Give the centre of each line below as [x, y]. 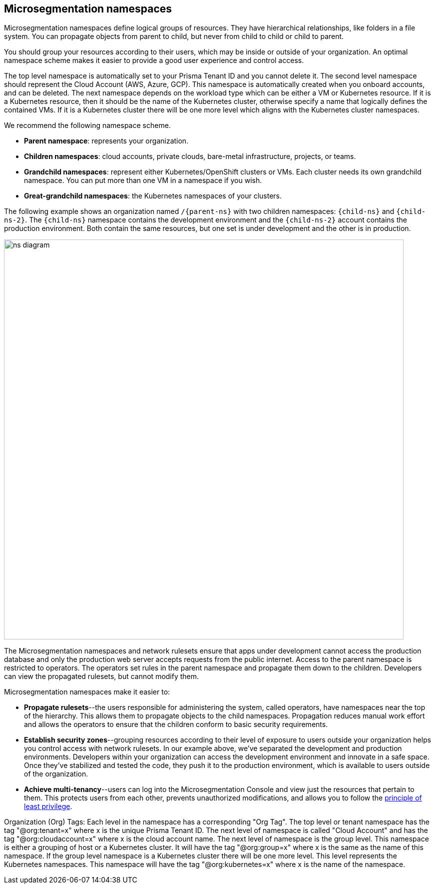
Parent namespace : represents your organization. [106, 141]
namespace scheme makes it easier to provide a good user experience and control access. [154, 60]
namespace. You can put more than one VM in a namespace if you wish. [143, 180]
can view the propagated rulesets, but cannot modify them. [102, 676]
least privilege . [48, 806]
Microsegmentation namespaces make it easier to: [87, 692]
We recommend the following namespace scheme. [87, 125]
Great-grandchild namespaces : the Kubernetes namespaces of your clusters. [153, 196]
